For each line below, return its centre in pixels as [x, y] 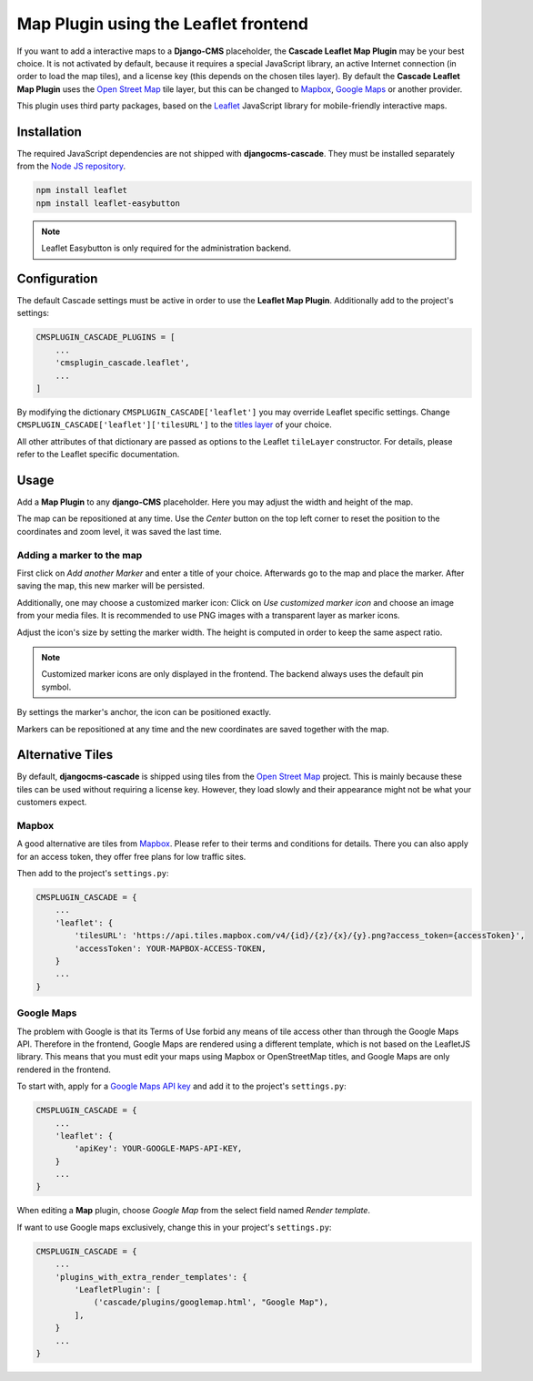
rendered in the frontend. [64, 1069]
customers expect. [52, 803]
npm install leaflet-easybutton [108, 203]
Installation [49, 132]
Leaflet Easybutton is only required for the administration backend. [166, 248]
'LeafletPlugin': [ [117, 1289]
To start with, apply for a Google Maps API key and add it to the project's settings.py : [182, 1086]
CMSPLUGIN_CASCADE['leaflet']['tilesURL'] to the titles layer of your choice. [174, 425]
